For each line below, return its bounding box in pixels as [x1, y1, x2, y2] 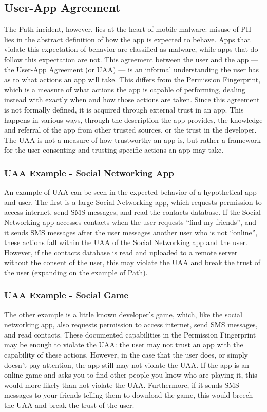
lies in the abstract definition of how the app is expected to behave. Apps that [4, 33, 251, 44]
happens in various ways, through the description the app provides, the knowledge [4, 114, 263, 125]
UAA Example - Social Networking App [4, 166, 174, 179]
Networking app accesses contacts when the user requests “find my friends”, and [4, 216, 257, 227]
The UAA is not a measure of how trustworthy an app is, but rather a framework [4, 134, 261, 145]
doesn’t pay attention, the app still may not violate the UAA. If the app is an [4, 359, 250, 370]
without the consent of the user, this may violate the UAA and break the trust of [4, 257, 260, 268]
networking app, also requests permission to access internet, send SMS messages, [4, 319, 258, 330]
